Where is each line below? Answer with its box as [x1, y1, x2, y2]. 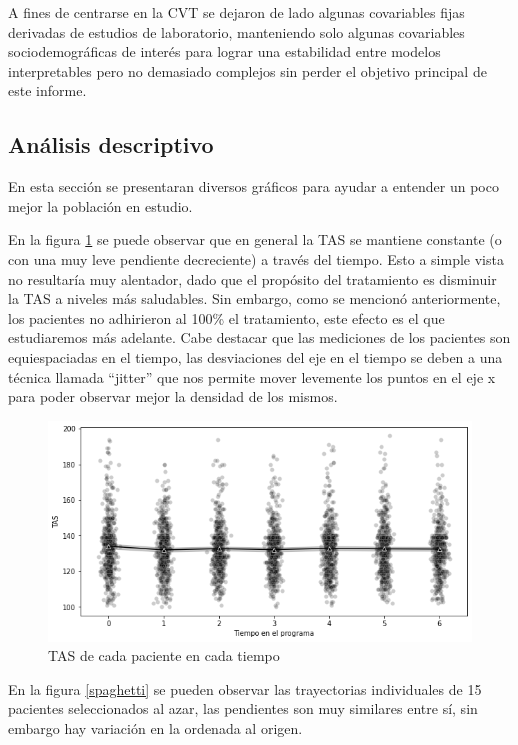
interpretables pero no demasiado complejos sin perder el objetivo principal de [8, 60, 487, 81]
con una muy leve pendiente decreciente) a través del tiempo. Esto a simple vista [8, 248, 504, 269]
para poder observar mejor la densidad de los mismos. [8, 386, 338, 407]
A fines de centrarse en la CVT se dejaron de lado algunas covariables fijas [8, 2, 465, 22]
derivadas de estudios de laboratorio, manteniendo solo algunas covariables [8, 21, 465, 42]
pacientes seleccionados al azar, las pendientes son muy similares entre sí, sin [8, 698, 478, 719]
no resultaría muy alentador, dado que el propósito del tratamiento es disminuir [8, 268, 497, 289]
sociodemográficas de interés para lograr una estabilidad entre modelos [8, 41, 441, 62]
